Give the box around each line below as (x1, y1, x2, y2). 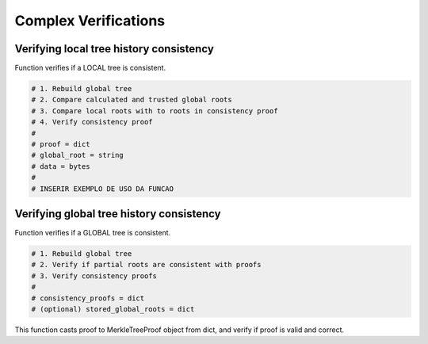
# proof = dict (31, 140, 90, 148)
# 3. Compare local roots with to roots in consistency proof (31, 106, 278, 115)
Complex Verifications (14, 12, 166, 29)
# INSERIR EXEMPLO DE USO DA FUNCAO (31, 184, 174, 193)
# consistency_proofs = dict (31, 293, 145, 303)
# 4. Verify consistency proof (31, 117, 154, 127)
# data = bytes (31, 162, 90, 170)
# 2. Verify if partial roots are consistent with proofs (31, 260, 262, 269)
